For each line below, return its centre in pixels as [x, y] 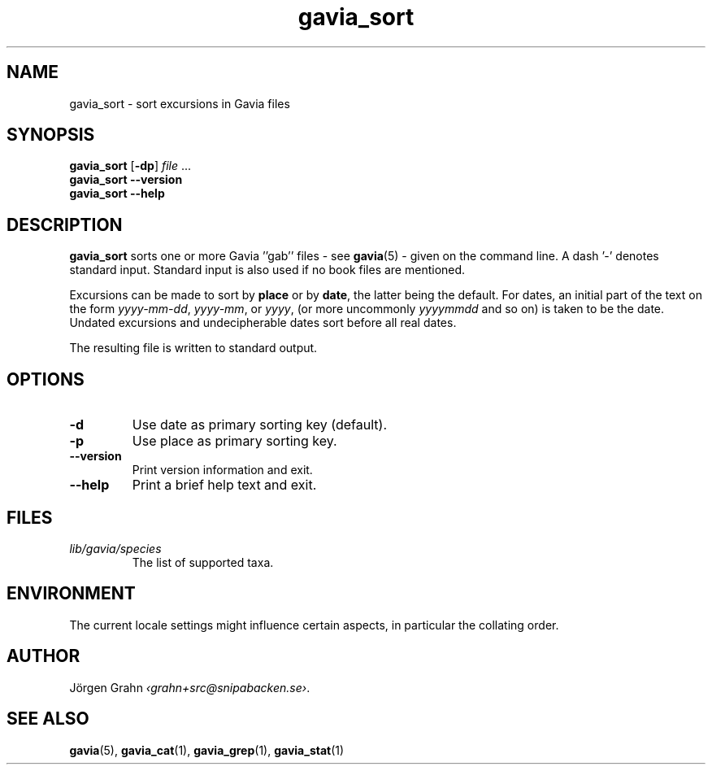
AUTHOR [43, 656]
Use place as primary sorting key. [234, 441]
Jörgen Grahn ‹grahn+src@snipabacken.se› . [190, 687]
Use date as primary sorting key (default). [259, 425]
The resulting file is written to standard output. [193, 348]
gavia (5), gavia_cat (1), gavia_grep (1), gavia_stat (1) [207, 750]
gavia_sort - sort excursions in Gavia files [180, 103]
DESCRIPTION [65, 224]
